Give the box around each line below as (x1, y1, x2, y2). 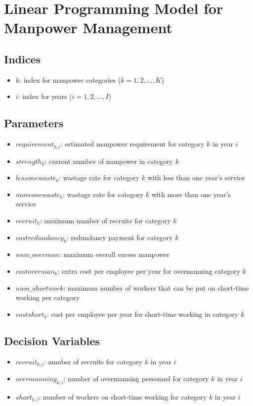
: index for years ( (18, 91, 72, 101)
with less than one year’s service (147, 172, 245, 183)
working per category (15, 292, 80, 303)
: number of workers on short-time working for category (39, 391, 207, 402)
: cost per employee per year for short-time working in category (47, 308, 239, 319)
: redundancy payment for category (66, 232, 173, 242)
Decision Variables (4, 333, 100, 348)
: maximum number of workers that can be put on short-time (63, 282, 249, 293)
